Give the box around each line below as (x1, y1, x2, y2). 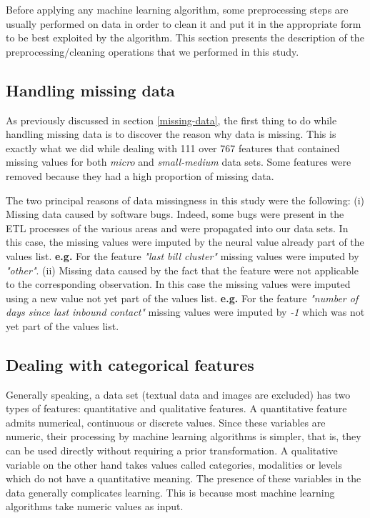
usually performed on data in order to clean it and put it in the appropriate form (6, 16, 361, 31)
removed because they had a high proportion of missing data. (6, 168, 274, 183)
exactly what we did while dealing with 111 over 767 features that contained (6, 140, 340, 155)
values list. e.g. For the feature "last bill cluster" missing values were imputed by (6, 248, 359, 263)
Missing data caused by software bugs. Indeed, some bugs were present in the (6, 206, 344, 221)
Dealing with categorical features (6, 353, 254, 375)
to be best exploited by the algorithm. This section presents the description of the (6, 30, 364, 45)
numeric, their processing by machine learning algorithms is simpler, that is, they (6, 429, 361, 444)
